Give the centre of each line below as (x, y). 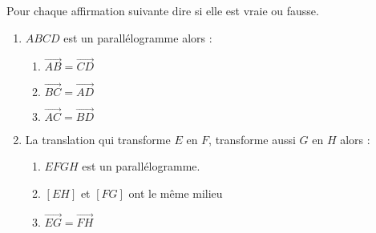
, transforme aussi (252, 139)
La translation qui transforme (98, 139)
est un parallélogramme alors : (138, 37)
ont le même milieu (176, 193)
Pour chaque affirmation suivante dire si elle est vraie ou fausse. (163, 10)
